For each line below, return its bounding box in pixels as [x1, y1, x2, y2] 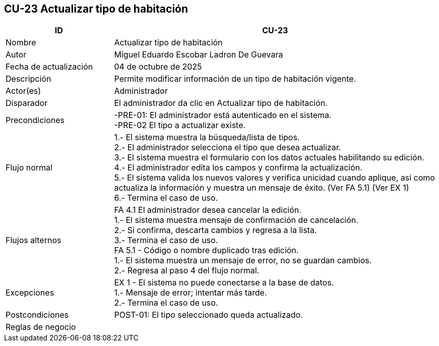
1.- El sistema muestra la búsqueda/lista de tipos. [114, 132, 300, 143]
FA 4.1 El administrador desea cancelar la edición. [114, 205, 301, 215]
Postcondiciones [6, 310, 69, 320]
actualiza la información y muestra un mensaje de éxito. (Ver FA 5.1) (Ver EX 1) [114, 183, 409, 193]
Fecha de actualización [6, 62, 93, 72]
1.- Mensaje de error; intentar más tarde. [114, 287, 267, 298]
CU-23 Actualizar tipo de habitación [4, 3, 189, 15]
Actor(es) [6, 86, 41, 96]
